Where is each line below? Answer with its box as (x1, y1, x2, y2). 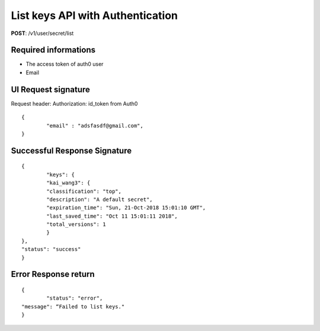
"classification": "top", (46, 187, 121, 195)
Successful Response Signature (11, 145, 132, 155)
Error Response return (11, 269, 95, 279)
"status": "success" (21, 246, 81, 253)
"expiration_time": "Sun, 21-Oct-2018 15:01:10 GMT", (46, 205, 206, 211)
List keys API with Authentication (11, 9, 178, 22)
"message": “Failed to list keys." (21, 303, 125, 310)
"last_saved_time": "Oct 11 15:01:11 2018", (46, 212, 178, 219)
